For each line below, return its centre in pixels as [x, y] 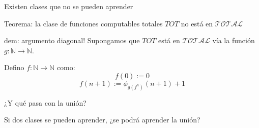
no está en [197, 23]
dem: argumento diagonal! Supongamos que [72, 40]
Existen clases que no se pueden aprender [69, 6]
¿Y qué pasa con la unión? [45, 102]
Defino [14, 67]
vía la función [234, 40]
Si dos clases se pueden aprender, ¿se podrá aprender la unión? [102, 120]
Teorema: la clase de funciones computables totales [83, 23]
